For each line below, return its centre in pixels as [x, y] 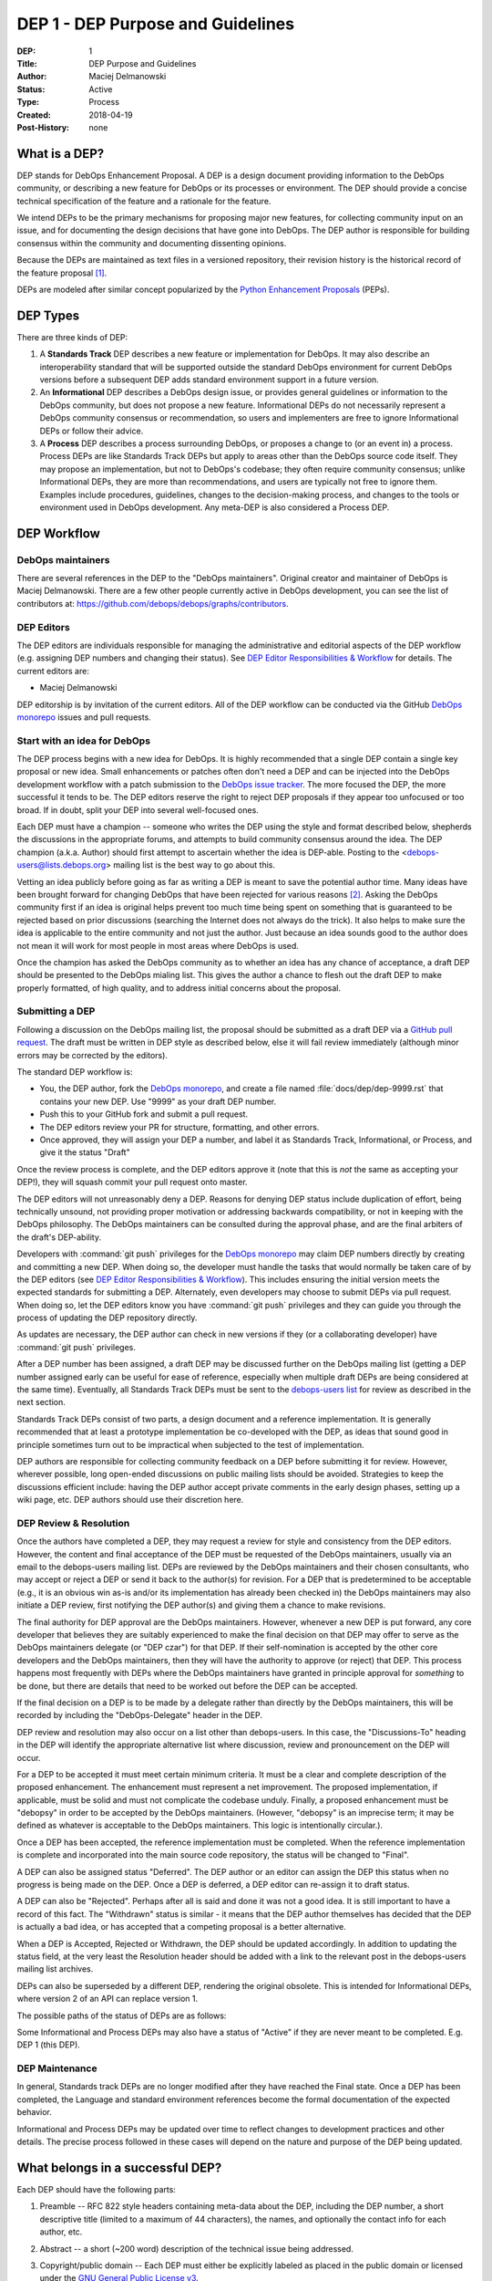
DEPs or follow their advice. [92, 431]
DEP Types [48, 315]
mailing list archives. [55, 1969]
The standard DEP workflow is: [75, 1072]
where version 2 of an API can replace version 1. [108, 1999]
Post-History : [43, 127]
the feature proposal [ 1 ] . [62, 273]
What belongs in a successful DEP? [119, 2167]
